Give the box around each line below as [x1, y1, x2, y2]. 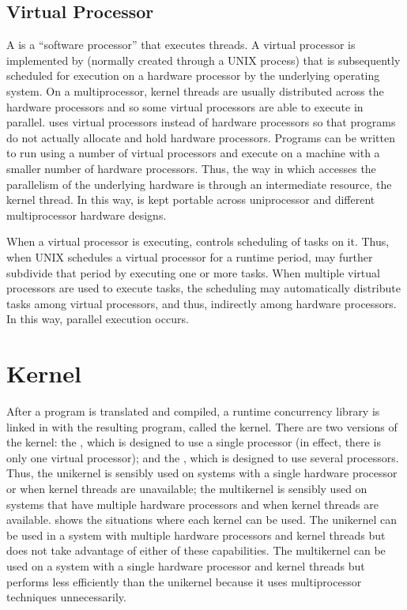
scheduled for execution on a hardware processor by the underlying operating [6, 67, 380, 84]
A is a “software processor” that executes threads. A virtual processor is [6, 36, 356, 53]
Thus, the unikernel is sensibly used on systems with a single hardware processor [6, 465, 398, 481]
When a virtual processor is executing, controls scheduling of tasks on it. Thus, [6, 233, 390, 250]
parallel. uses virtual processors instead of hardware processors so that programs [6, 114, 396, 130]
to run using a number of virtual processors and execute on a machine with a [6, 145, 380, 161]
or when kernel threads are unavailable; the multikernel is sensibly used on [6, 480, 367, 496]
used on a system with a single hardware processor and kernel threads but [6, 557, 365, 574]
